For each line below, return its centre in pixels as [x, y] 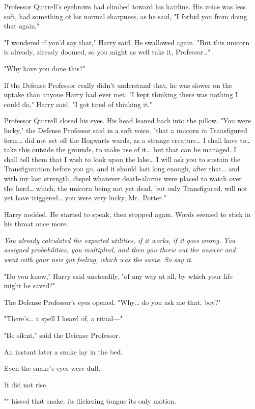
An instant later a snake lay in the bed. [63, 351]
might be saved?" [30, 286]
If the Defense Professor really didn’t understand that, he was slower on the [118, 85]
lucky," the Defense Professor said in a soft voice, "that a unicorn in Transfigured [126, 130]
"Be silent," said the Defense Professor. [62, 335]
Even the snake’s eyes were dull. [52, 368]
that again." [22, 26]
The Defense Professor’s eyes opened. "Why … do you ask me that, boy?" [113, 302]
